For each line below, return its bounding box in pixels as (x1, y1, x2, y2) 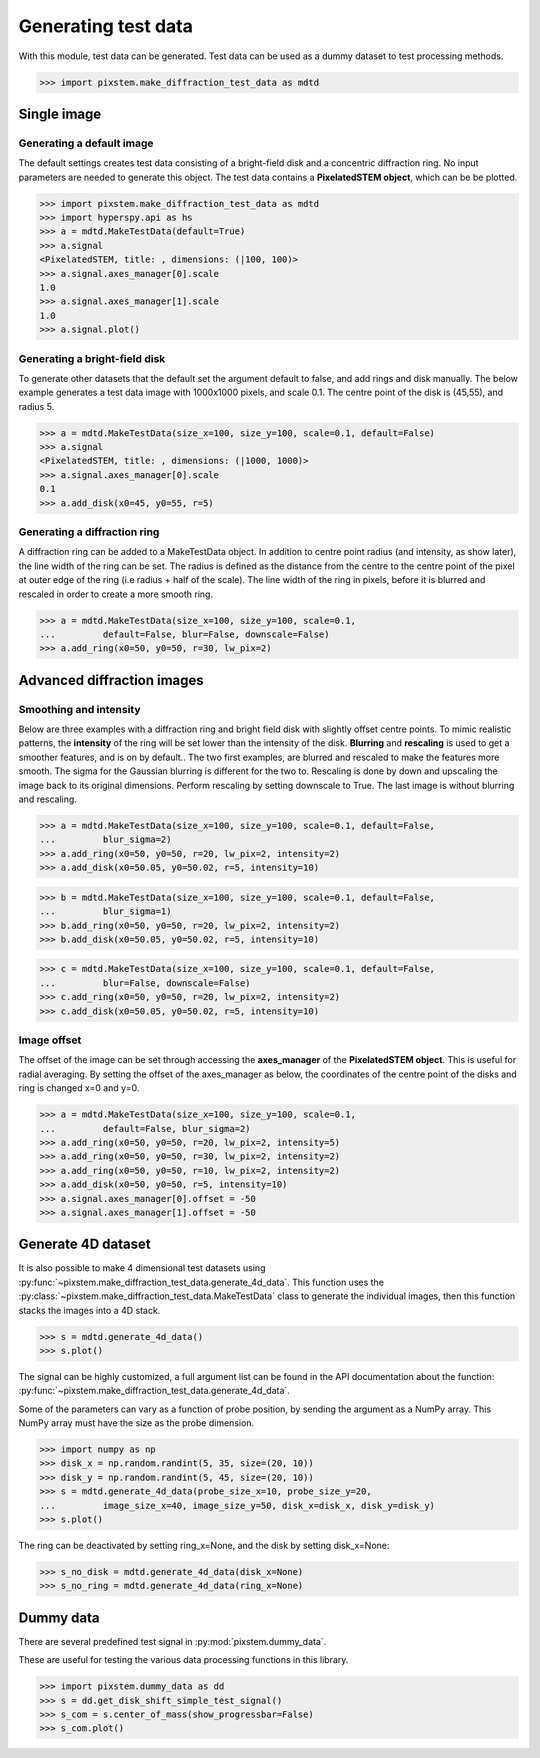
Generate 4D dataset (18, 1236, 151, 1253)
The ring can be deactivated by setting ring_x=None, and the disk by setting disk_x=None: (18, 1540, 390, 1552)
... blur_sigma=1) (39, 906, 172, 917)
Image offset (18, 1033, 82, 1047)
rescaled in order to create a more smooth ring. (18, 588, 214, 600)
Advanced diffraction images (18, 671, 204, 689)
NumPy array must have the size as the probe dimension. (18, 1417, 255, 1429)
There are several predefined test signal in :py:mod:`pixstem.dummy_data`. (18, 1635, 327, 1647)
